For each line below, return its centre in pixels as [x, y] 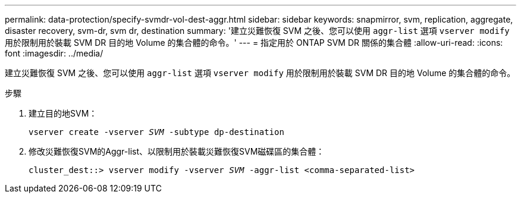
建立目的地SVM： [63, 113]
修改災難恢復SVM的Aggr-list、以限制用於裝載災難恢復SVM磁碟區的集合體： [177, 151]
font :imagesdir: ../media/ [54, 53]
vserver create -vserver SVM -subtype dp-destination [156, 132]
